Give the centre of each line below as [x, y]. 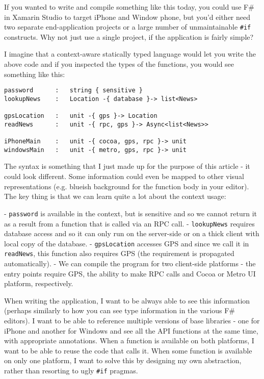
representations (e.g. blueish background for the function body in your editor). [127, 186]
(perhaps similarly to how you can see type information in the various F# [120, 310]
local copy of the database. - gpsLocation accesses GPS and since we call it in [127, 243]
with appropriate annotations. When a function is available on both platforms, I [129, 340]
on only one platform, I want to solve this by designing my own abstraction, [123, 360]
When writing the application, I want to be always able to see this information [127, 300]
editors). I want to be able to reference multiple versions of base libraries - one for [132, 321]
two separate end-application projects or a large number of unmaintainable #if [128, 27]
